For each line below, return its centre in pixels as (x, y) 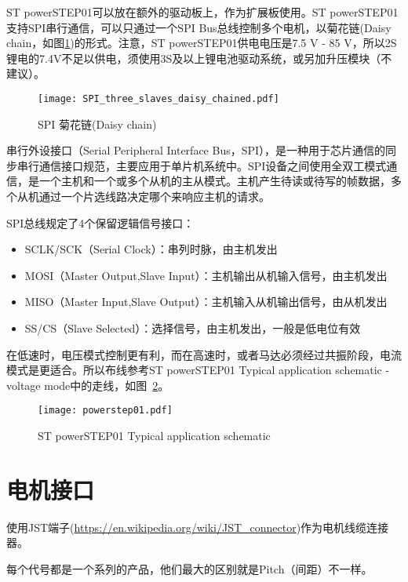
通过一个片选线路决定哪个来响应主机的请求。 (154, 196)
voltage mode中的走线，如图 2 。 (88, 385)
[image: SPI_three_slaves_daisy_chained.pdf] (158, 98)
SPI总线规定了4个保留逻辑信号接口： (100, 222)
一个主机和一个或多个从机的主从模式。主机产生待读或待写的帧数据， (215, 181)
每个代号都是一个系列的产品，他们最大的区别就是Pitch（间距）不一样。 (189, 568)
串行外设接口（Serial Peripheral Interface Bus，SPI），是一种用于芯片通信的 (196, 150)
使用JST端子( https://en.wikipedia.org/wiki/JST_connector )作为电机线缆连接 (198, 527)
